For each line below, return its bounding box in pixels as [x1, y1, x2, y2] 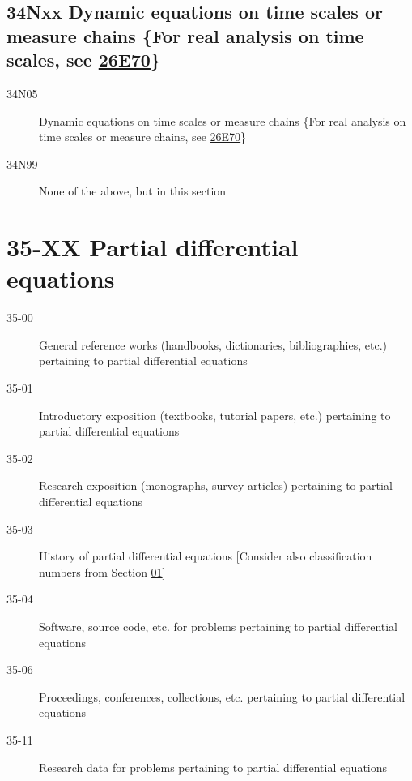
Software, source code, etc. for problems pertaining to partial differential [39, 617, 398, 634]
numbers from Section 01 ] [39, 563, 166, 580]
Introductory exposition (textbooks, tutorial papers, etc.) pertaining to [39, 406, 391, 423]
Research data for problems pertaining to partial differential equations [39, 758, 388, 775]
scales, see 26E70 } [6, 47, 161, 72]
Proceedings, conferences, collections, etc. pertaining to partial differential [39, 688, 406, 705]
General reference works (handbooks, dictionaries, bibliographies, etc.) [39, 336, 388, 353]
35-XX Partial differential [6, 230, 299, 264]
